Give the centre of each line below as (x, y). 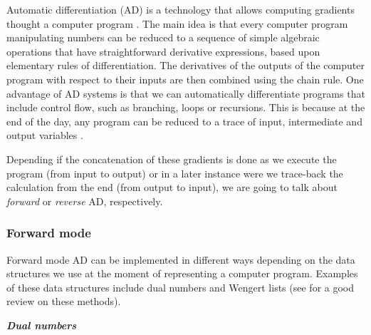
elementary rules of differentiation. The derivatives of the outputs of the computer (185, 65)
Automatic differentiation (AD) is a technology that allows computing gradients (181, 9)
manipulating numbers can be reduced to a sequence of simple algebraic (163, 37)
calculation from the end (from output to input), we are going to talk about (172, 187)
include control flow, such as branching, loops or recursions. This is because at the (186, 107)
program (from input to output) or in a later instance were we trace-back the (175, 173)
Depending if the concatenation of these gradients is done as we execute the (172, 159)
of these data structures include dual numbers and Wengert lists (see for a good (181, 287)
